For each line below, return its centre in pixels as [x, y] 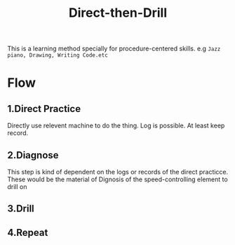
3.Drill [21, 209]
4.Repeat [28, 232]
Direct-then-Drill [118, 13]
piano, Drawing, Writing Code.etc [58, 55]
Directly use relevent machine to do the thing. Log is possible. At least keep [116, 126]
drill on [17, 187]
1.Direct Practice [44, 109]
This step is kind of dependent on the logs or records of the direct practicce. [118, 172]
